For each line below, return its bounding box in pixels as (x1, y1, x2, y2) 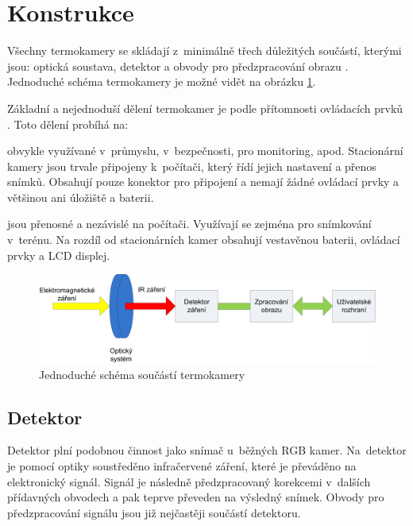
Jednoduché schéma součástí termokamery (39, 365, 245, 382)
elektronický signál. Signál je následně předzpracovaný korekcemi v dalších (7, 473, 371, 489)
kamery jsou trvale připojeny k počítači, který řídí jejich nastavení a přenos (7, 157, 376, 174)
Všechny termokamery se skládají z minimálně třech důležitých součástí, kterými (7, 42, 402, 59)
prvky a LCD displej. (7, 246, 110, 263)
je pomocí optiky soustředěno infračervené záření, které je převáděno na (7, 458, 357, 474)
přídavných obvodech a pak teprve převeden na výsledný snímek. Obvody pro (7, 489, 384, 505)
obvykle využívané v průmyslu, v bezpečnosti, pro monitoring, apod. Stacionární (7, 142, 403, 159)
